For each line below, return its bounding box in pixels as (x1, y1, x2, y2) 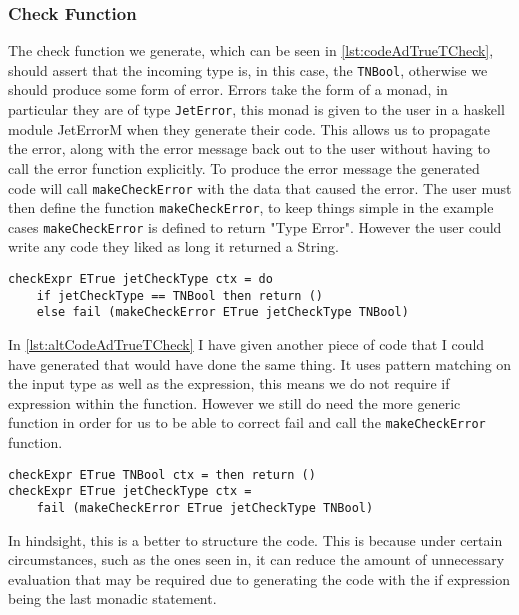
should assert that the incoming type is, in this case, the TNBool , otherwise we (8, 59, 488, 80)
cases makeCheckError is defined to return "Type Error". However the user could (8, 216, 502, 237)
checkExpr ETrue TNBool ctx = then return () (8, 467, 316, 482)
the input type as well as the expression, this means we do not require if (8, 373, 450, 394)
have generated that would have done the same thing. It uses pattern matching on (8, 353, 512, 374)
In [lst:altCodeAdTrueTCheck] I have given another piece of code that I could (8, 334, 485, 355)
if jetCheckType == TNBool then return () (36, 288, 323, 303)
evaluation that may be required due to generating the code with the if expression (8, 568, 510, 589)
